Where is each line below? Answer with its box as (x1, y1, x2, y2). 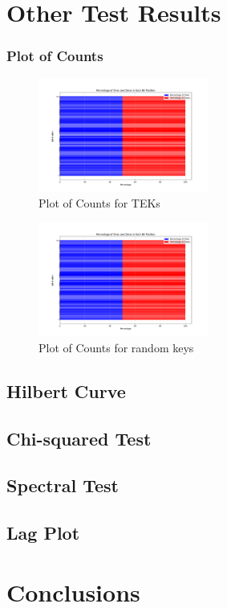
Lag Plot (6, 520, 80, 545)
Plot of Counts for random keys (39, 339, 194, 355)
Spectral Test (6, 473, 119, 498)
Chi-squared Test (6, 425, 152, 450)
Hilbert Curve (6, 378, 126, 403)
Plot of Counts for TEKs (39, 195, 160, 212)
